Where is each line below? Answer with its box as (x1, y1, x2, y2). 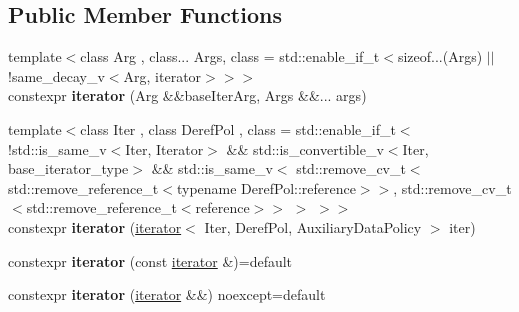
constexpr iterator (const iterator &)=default (8, 250, 293, 271)
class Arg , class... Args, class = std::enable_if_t (80, 46, 380, 67)
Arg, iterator (123, 65, 202, 86)
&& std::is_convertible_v (226, 138, 384, 159)
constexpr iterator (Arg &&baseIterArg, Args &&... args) (8, 85, 367, 106)
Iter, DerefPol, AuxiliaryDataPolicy (204, 216, 422, 237)
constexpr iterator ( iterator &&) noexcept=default (8, 284, 326, 305)
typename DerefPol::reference (176, 177, 356, 198)
